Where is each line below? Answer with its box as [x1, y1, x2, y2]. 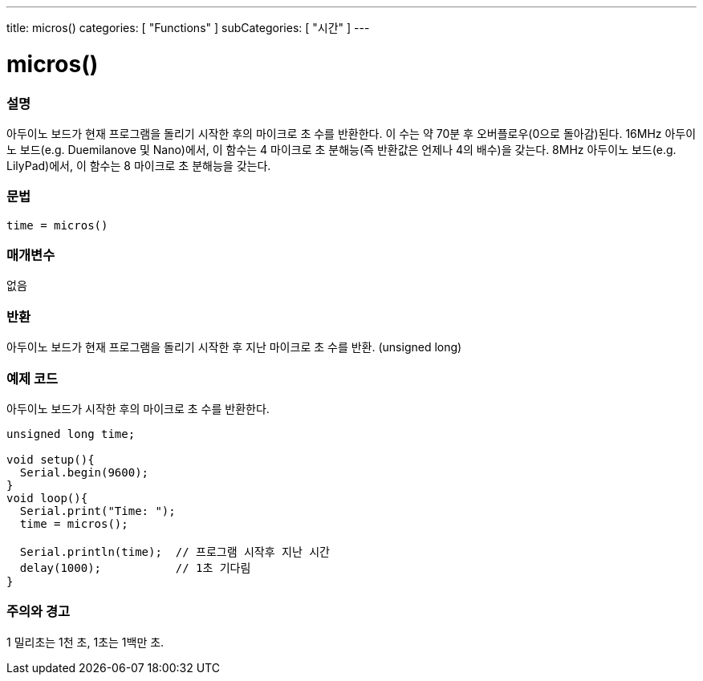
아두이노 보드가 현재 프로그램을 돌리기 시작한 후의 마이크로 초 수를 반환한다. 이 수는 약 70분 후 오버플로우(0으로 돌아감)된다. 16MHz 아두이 [6, 126, 697, 140]
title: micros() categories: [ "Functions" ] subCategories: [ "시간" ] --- [6, 21, 370, 34]
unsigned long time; [6, 427, 136, 440]
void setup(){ [6, 452, 95, 466]
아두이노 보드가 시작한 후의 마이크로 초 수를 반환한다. [6, 401, 270, 415]
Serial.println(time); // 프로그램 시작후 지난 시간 [19, 545, 330, 558]
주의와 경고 [6, 603, 71, 620]
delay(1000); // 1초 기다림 [19, 561, 251, 574]
